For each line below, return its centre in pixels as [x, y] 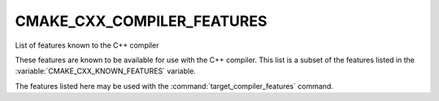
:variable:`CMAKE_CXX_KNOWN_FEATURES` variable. [106, 71]
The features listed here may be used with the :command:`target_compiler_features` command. [174, 86]
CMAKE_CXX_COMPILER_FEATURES [141, 21]
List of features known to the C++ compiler [87, 45]
